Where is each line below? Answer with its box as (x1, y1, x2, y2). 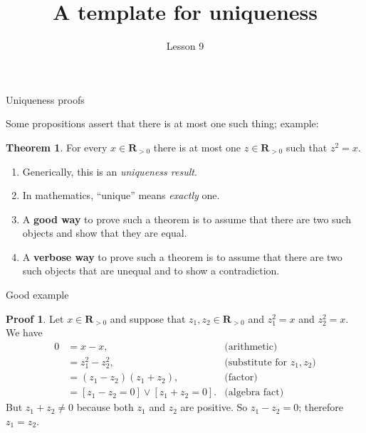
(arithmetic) (224, 341, 278, 352)
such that (286, 139, 328, 154)
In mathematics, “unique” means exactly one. (22, 188, 220, 203)
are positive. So (180, 400, 248, 415)
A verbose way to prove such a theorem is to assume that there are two (22, 249, 343, 264)
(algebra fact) (224, 387, 284, 398)
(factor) (224, 373, 258, 383)
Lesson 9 (166, 38, 204, 53)
